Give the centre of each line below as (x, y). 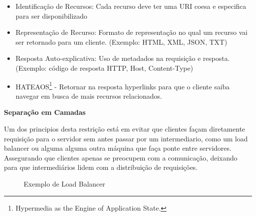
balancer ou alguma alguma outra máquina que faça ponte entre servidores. (118, 148)
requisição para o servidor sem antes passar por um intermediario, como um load (126, 138)
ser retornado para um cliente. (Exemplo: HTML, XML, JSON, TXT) (121, 41)
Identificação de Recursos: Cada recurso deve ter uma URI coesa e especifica (131, 6)
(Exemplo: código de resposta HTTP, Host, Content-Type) (104, 67)
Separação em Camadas (45, 112)
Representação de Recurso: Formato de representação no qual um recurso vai (131, 32)
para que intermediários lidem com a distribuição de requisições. (101, 167)
